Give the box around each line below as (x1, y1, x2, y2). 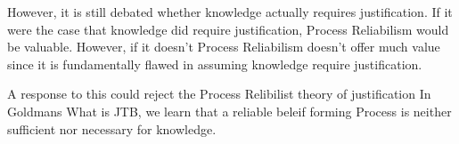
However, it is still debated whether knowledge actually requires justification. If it (7, 3, 453, 20)
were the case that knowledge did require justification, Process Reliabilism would (7, 20, 449, 38)
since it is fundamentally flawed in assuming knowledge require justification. (7, 54, 422, 73)
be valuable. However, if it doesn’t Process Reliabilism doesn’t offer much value (7, 37, 440, 56)
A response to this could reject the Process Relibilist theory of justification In (7, 84, 431, 103)
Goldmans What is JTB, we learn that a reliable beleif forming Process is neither (7, 101, 452, 120)
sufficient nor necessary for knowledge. (7, 119, 217, 138)
